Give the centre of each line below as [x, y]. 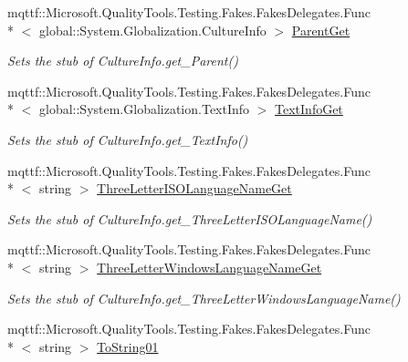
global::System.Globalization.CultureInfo [152, 30]
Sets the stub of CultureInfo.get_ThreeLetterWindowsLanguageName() [204, 298]
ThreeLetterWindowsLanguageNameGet [209, 267]
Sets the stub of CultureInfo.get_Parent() [123, 61]
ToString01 [128, 346]
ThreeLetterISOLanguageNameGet [194, 188]
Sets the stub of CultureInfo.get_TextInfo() [128, 139]
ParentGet [321, 30]
